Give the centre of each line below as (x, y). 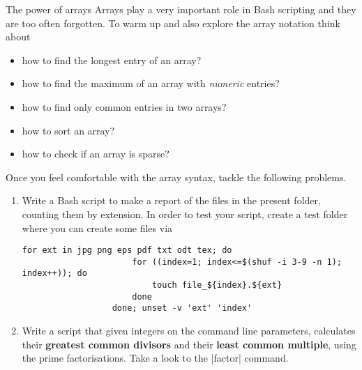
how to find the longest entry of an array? (112, 60)
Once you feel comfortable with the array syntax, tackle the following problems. (176, 177)
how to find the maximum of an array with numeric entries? (151, 83)
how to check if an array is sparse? (96, 154)
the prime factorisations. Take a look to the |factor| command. (155, 358)
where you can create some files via (97, 228)
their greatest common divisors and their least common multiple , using (189, 344)
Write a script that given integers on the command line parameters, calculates (189, 331)
